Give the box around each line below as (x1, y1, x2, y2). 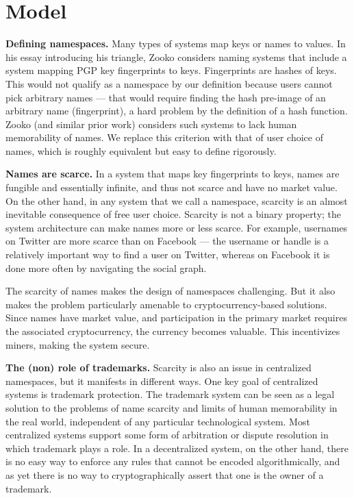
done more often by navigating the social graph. (5, 260, 207, 275)
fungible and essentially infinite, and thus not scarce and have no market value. (5, 180, 338, 195)
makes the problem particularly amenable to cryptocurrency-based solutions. (5, 297, 327, 311)
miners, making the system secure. (5, 337, 150, 351)
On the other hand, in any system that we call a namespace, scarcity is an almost (5, 193, 348, 208)
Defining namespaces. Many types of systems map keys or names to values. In (5, 36, 346, 51)
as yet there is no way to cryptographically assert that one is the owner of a (5, 467, 324, 482)
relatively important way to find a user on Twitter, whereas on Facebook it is (5, 247, 330, 262)
